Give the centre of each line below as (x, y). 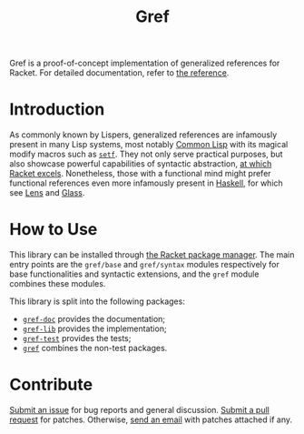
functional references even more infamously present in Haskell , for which (146, 183)
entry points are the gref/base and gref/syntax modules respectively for (144, 265)
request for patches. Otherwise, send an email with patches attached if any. (151, 419)
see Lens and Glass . (47, 193)
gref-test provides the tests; (77, 338)
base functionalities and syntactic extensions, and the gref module (134, 274)
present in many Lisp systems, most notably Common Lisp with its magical (149, 145)
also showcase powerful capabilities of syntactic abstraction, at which (141, 164)
